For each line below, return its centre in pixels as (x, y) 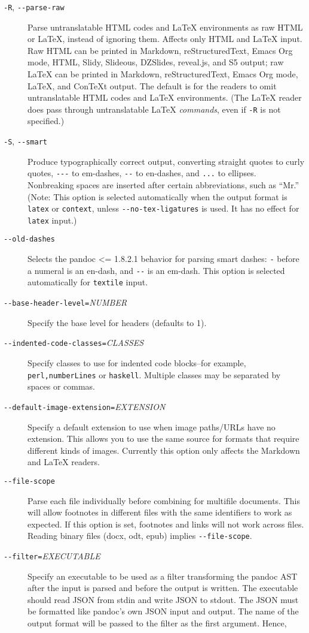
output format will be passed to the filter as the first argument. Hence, (157, 623)
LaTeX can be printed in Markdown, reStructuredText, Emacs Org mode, (163, 74)
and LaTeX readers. (64, 462)
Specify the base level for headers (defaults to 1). (117, 322)
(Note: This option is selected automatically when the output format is (157, 196)
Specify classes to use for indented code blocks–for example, (137, 363)
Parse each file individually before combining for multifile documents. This (164, 500)
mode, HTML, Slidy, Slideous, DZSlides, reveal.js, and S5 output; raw (156, 62)
